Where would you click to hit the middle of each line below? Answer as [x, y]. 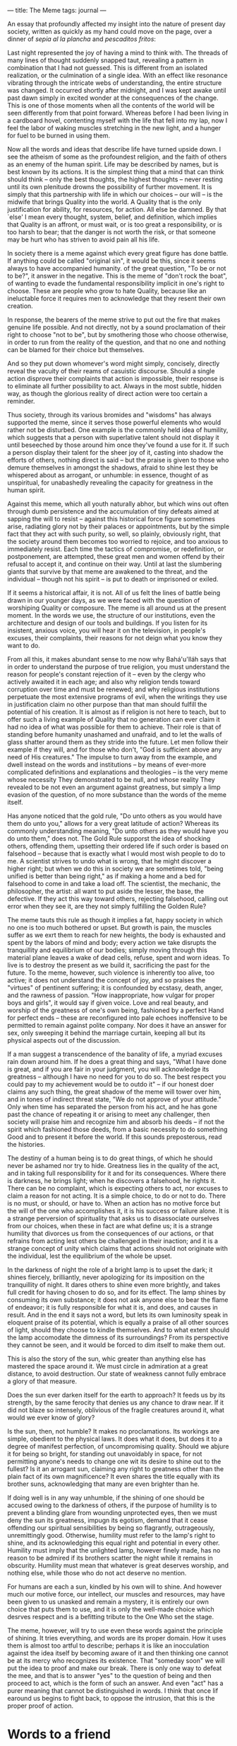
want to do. [24, 645]
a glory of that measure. [42, 1381]
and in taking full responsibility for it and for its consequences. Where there [117, 1173]
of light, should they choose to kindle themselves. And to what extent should [119, 1330]
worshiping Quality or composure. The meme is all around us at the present [117, 608]
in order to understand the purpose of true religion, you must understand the [119, 667]
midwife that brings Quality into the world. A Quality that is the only [105, 202]
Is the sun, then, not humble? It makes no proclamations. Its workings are [114, 1431]
